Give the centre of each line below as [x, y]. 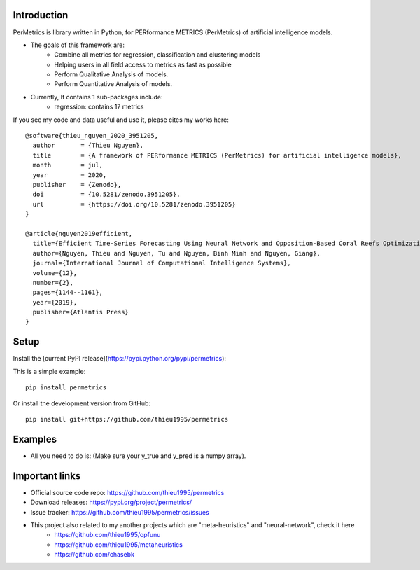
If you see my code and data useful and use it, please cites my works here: [121, 120]
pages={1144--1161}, [68, 293]
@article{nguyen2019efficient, [79, 234]
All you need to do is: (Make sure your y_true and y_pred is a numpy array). [138, 456]
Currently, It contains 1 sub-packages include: [97, 97]
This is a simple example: [49, 371]
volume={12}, [55, 273]
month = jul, [68, 165]
